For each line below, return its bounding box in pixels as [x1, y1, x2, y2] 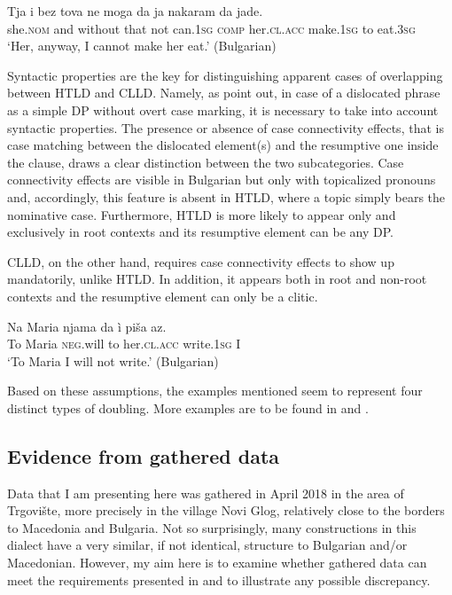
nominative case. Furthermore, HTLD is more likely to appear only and [7, 205, 396, 223]
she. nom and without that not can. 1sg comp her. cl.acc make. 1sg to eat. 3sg [7, 19, 416, 37]
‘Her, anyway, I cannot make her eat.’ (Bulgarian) [7, 36, 277, 55]
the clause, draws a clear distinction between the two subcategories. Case [7, 153, 404, 171]
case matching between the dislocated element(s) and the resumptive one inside [7, 136, 439, 154]
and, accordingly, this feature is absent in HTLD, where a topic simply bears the [7, 187, 446, 206]
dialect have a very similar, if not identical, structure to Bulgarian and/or [7, 536, 408, 554]
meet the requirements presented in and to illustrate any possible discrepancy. [7, 570, 431, 589]
